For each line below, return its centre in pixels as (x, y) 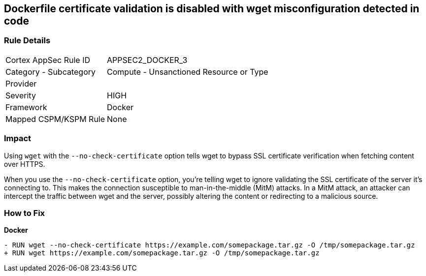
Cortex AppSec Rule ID (48, 60)
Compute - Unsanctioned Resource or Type (188, 72)
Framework (26, 107)
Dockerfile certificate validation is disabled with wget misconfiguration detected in (212, 9)
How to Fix (25, 213)
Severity (21, 95)
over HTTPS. (25, 164)
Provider (21, 83)
